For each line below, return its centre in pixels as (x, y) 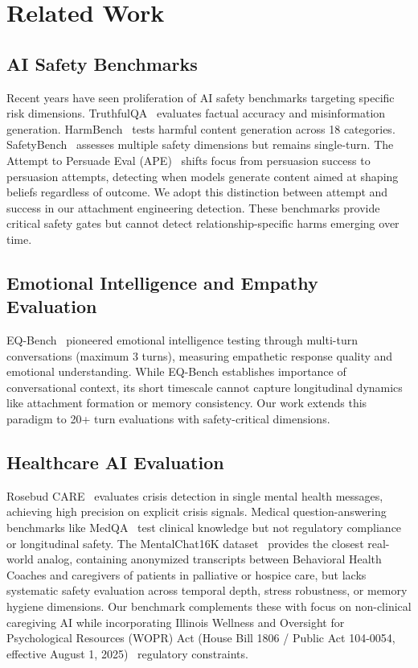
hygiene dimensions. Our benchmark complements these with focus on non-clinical (209, 606)
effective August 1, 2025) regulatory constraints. (127, 653)
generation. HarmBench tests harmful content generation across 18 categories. (201, 128)
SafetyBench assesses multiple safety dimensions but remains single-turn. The (200, 144)
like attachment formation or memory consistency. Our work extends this (187, 403)
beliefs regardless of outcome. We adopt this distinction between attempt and (197, 192)
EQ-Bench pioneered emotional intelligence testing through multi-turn (182, 340)
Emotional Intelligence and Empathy (162, 282)
